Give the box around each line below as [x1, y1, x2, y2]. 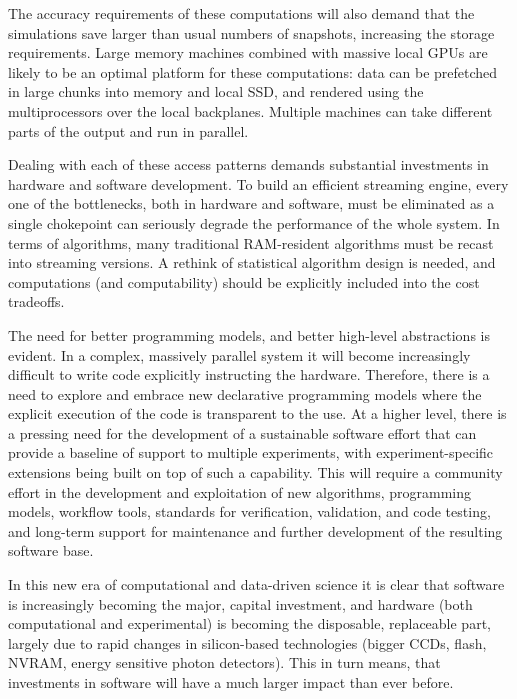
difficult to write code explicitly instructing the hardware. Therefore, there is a [8, 364, 490, 385]
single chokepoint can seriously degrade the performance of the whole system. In [8, 212, 500, 233]
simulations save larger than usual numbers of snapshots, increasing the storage [8, 22, 495, 43]
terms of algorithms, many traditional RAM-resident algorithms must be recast [8, 232, 494, 253]
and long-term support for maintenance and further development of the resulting [8, 520, 503, 541]
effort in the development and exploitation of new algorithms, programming [8, 481, 472, 502]
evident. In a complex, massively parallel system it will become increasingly [8, 344, 471, 365]
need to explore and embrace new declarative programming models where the [8, 383, 482, 404]
